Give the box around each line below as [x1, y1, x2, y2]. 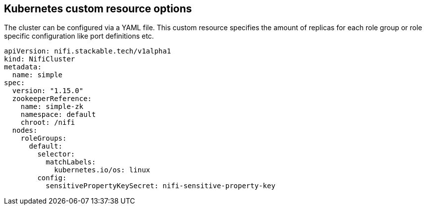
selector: [37, 150, 75, 158]
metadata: [4, 63, 42, 71]
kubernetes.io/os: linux [54, 166, 151, 174]
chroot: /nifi [20, 118, 75, 127]
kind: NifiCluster [4, 55, 75, 63]
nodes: [12, 126, 38, 135]
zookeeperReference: [12, 95, 92, 103]
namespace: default [20, 110, 96, 119]
